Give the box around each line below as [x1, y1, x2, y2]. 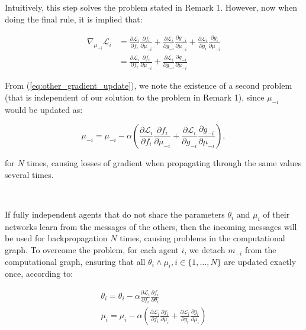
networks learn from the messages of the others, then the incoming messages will [5, 220, 297, 232]
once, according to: [5, 267, 73, 280]
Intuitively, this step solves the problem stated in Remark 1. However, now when [5, 1, 298, 13]
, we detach [184, 244, 226, 256]
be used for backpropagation [5, 232, 108, 244]
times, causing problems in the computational [120, 232, 285, 244]
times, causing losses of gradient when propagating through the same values [27, 157, 302, 169]
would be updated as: [5, 103, 83, 115]
